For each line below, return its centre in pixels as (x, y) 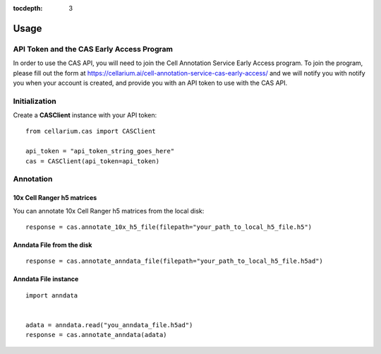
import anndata (52, 295)
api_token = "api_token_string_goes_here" (100, 151)
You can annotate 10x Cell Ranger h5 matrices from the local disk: (109, 211)
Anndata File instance (46, 279)
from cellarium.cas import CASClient (91, 131)
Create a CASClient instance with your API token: (85, 115)
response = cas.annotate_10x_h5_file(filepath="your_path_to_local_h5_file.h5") (169, 227)
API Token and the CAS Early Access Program (93, 49)
